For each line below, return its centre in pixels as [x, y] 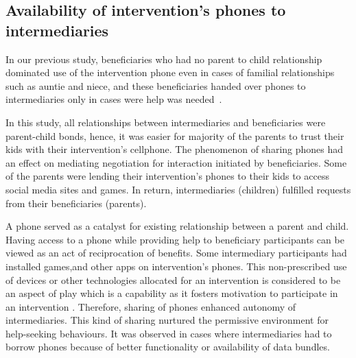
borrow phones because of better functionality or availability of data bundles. [168, 347]
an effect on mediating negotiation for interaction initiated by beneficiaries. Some [176, 162]
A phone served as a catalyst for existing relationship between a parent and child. [177, 226]
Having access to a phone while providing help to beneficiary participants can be [175, 239]
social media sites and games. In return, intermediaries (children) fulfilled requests [178, 189]
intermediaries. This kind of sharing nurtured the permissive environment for [167, 320]
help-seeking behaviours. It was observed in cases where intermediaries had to [169, 333]
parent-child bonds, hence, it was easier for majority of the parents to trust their [175, 135]
